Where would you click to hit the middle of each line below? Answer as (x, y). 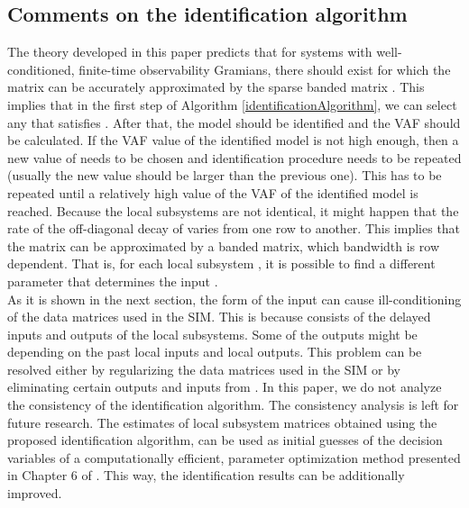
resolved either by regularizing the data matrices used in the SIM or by (204, 369)
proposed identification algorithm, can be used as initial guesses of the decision (225, 440)
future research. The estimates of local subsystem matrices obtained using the (222, 422)
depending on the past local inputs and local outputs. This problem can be (215, 352)
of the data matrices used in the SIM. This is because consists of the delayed (219, 317)
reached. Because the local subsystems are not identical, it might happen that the (233, 210)
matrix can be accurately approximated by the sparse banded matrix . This (216, 87)
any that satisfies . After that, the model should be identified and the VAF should (234, 122)
